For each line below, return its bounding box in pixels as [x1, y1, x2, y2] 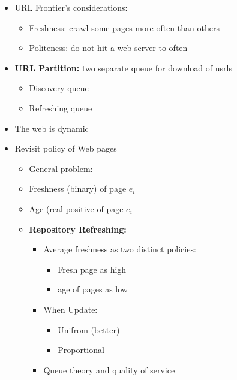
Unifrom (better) [58, 323, 120, 336]
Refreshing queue [29, 101, 92, 114]
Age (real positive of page [29, 202, 124, 215]
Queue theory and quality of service [43, 363, 175, 376]
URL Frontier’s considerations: [14, 1, 128, 13]
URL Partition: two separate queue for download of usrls [14, 61, 232, 74]
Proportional [58, 343, 104, 356]
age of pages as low [58, 283, 128, 295]
